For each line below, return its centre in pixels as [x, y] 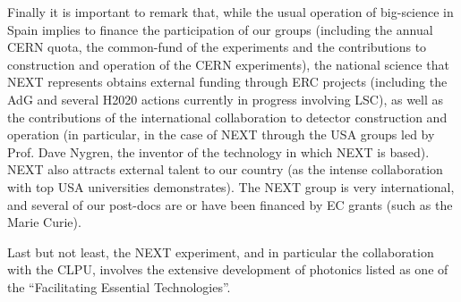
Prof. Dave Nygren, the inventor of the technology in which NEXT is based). [218, 151]
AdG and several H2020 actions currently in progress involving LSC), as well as [226, 99]
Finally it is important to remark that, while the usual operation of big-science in [230, 12]
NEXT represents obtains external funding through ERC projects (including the [227, 82]
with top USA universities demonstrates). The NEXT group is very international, [231, 186]
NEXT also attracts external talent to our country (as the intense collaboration [225, 169]
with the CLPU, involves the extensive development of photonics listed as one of [228, 269]
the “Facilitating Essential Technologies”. [119, 286]
